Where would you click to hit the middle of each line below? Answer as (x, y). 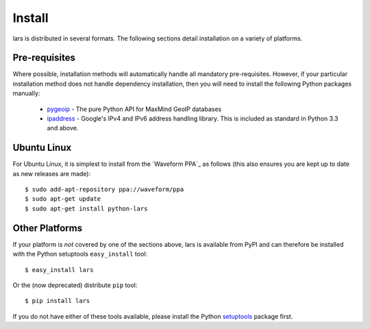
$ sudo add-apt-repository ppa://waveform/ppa (104, 190)
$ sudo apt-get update (63, 199)
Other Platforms (47, 228)
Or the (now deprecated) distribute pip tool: (75, 285)
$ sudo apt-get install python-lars (86, 208)
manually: (26, 93)
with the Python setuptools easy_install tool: (80, 254)
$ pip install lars (58, 301)
